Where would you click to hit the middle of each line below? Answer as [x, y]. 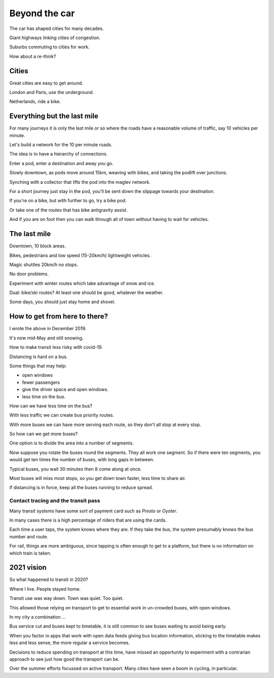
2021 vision [28, 568]
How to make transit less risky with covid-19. [56, 347]
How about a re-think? [33, 56]
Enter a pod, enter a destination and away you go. [61, 163]
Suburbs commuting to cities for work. [49, 47]
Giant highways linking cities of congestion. [55, 38]
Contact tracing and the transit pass [55, 501]
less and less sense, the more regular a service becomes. [70, 643]
